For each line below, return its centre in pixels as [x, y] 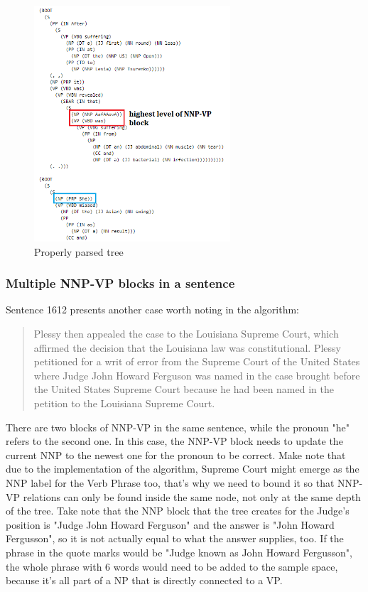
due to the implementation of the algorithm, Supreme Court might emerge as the [183, 469]
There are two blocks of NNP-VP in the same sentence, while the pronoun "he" [178, 427]
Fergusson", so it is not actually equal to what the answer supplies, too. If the [175, 538]
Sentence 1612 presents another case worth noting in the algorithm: [152, 310]
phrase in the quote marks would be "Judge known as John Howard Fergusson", [179, 552]
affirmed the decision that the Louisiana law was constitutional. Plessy [187, 347]
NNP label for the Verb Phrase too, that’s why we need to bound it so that [170, 483]
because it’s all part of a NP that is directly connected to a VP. [144, 580]
